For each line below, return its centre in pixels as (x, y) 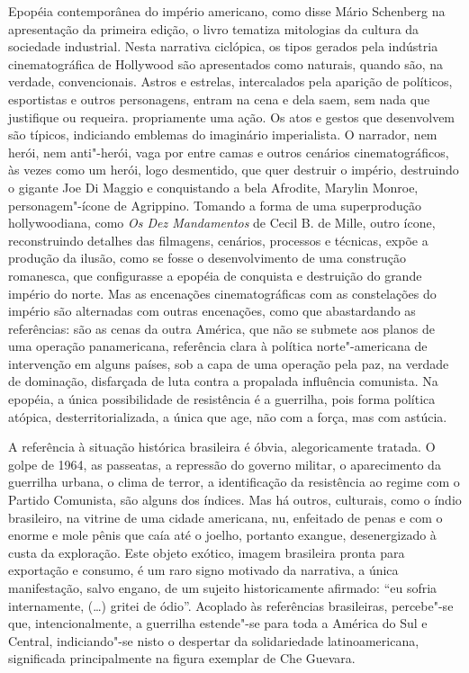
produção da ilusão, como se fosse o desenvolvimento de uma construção (207, 258)
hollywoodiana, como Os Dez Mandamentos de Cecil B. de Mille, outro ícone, (222, 223)
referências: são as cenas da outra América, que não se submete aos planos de (221, 328)
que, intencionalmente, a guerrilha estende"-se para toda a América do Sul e (218, 623)
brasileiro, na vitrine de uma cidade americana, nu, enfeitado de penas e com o (225, 517)
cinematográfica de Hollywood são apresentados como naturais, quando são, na (226, 63)
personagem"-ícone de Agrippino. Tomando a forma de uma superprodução (215, 205)
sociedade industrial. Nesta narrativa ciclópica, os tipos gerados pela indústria (223, 46)
